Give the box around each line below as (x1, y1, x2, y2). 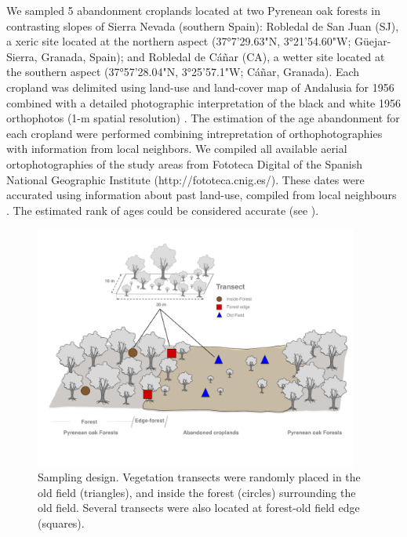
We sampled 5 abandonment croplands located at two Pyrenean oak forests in (6, 2, 381, 18)
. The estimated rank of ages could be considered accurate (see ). (6, 201, 319, 218)
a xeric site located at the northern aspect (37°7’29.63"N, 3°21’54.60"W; (6, 33, 351, 49)
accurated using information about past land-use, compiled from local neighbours (6, 187, 397, 203)
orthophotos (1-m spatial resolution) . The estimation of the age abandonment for (6, 110, 400, 126)
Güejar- (354, 33, 391, 49)
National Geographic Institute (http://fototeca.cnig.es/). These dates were (6, 171, 365, 187)
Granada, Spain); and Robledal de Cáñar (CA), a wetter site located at (41, 48, 385, 64)
